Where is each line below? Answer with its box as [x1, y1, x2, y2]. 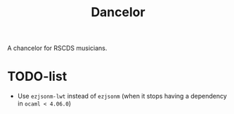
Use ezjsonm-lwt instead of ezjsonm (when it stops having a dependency [17, 92, 227, 101]
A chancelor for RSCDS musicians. [7, 44, 108, 53]
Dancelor [91, 4, 145, 20]
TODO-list [7, 68, 67, 84]
